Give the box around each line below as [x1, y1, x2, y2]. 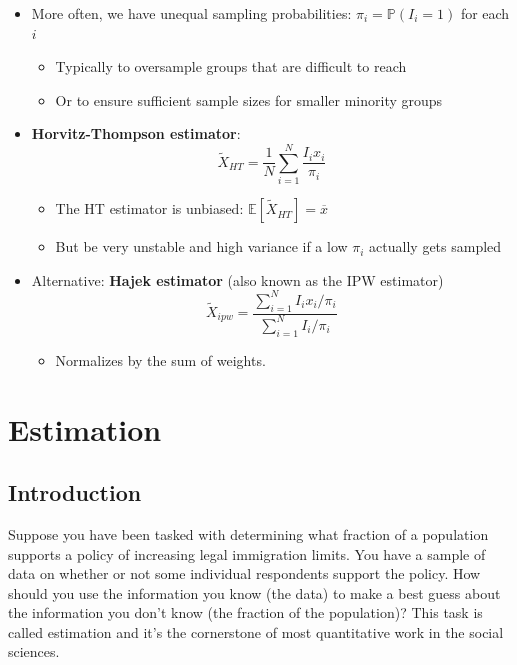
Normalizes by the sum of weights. [55, 349, 266, 370]
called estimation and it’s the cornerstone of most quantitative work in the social [8, 621, 504, 642]
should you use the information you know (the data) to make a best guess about [8, 582, 501, 603]
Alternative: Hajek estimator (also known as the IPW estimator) [31, 269, 444, 290]
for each [460, 3, 510, 23]
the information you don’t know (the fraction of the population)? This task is [8, 602, 483, 623]
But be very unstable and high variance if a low [55, 236, 348, 257]
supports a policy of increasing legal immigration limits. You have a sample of [8, 543, 486, 564]
